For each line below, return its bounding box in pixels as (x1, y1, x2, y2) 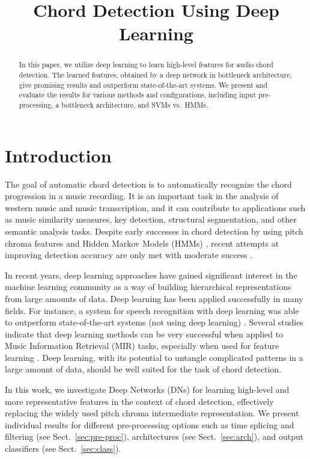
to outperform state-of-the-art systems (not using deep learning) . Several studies (5, 316, 303, 328)
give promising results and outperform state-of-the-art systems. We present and (19, 79, 268, 90)
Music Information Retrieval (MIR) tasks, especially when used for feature (5, 339, 279, 352)
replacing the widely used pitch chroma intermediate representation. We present (5, 407, 299, 419)
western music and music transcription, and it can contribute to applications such (5, 201, 306, 214)
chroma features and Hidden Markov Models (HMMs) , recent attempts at (5, 236, 279, 249)
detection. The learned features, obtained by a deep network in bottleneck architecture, (19, 70, 292, 80)
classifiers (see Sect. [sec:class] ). (5, 442, 121, 455)
